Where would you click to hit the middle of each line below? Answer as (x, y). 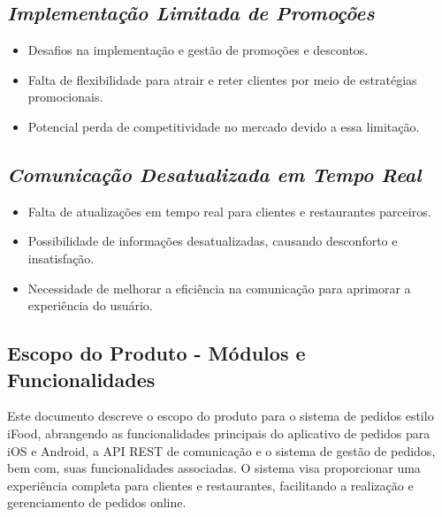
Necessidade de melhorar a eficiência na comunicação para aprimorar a (219, 288)
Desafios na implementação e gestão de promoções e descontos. (198, 50)
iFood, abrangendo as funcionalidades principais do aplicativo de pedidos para (219, 433)
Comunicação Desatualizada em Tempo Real (214, 174)
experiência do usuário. (90, 305)
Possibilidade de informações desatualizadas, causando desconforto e (213, 241)
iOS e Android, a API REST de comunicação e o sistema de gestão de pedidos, (221, 450)
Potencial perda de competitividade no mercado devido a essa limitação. (224, 126)
